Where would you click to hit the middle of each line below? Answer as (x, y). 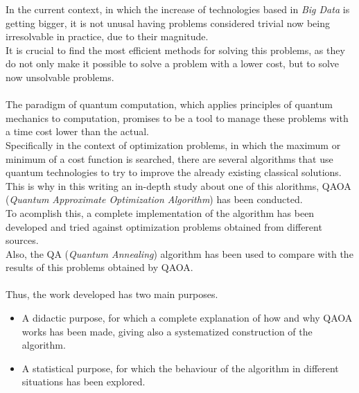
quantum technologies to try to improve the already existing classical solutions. (174, 172)
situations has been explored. (84, 382)
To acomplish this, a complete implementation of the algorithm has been (160, 212)
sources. (22, 240)
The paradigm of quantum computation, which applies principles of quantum (169, 104)
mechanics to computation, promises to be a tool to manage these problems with (177, 117)
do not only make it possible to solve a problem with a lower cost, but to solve (173, 63)
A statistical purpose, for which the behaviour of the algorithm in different (180, 368)
